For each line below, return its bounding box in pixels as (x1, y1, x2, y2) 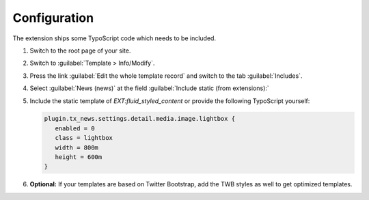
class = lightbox (55, 134, 113, 142)
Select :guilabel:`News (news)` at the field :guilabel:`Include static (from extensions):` (29, 84, 269, 92)
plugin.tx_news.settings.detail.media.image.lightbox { (44, 115, 236, 123)
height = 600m (55, 154, 102, 161)
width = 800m (55, 143, 99, 152)
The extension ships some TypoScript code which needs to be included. (12, 34, 217, 42)
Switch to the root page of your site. (29, 46, 131, 55)
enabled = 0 (55, 124, 95, 132)
